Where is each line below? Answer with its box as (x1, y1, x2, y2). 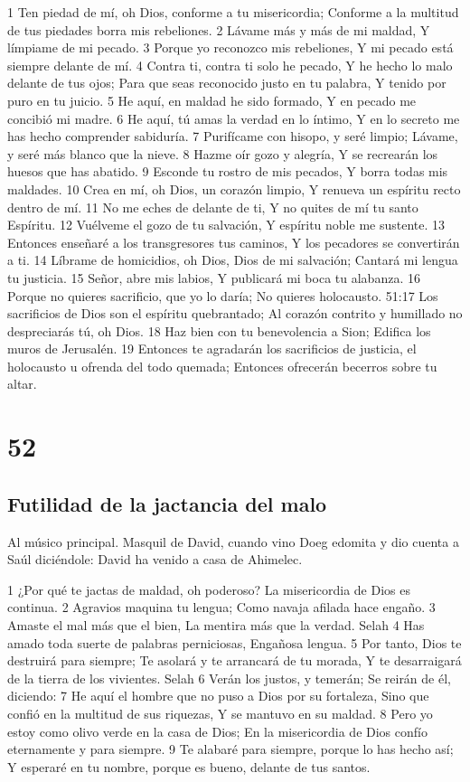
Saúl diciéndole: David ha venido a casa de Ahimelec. (7, 550, 303, 569)
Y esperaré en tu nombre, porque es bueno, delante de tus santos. (7, 757, 371, 776)
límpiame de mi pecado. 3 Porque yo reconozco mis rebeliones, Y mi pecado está (7, 38, 454, 57)
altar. (7, 374, 37, 393)
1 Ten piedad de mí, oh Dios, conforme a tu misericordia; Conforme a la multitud (7, 3, 459, 21)
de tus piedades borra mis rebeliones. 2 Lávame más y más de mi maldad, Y (7, 20, 430, 39)
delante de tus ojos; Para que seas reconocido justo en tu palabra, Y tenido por (7, 73, 446, 92)
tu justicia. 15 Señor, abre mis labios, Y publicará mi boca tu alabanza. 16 (7, 268, 420, 287)
